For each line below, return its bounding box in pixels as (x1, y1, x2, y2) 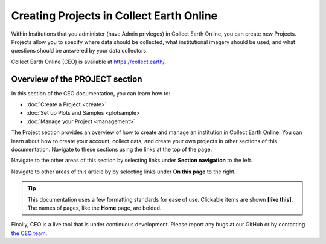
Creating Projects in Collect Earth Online (11, 9, 218, 22)
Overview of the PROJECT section (11, 74, 142, 84)
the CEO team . (11, 230, 48, 237)
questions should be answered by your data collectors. (11, 47, 148, 54)
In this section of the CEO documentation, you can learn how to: (11, 89, 170, 97)
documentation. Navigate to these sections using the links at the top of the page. (11, 146, 213, 153)
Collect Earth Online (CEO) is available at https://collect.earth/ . (11, 58, 166, 65)
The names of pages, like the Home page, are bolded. (27, 204, 162, 211)
